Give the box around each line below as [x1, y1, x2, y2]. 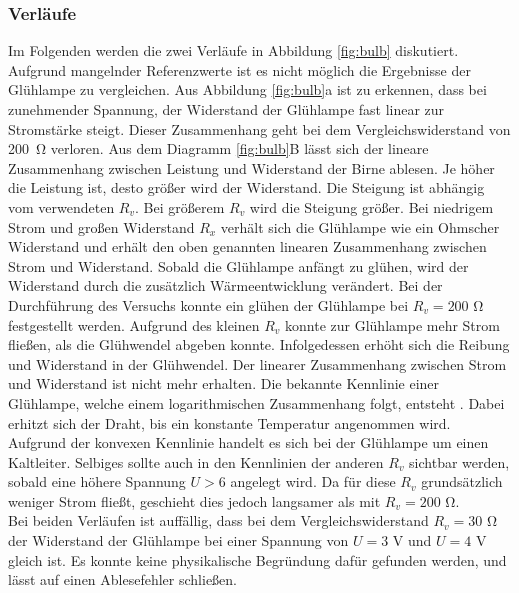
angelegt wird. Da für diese [230, 471, 396, 492]
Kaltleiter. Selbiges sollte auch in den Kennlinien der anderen [8, 451, 384, 472]
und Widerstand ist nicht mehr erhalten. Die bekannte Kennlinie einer [8, 373, 440, 394]
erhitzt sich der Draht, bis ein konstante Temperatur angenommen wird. [8, 412, 451, 433]
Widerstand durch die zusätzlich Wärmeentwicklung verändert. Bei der [8, 275, 443, 296]
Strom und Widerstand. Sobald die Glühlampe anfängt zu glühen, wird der [8, 255, 469, 276]
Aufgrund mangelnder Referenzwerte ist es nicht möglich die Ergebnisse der [8, 59, 471, 80]
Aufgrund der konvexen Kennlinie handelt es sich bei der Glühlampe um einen [8, 432, 489, 453]
